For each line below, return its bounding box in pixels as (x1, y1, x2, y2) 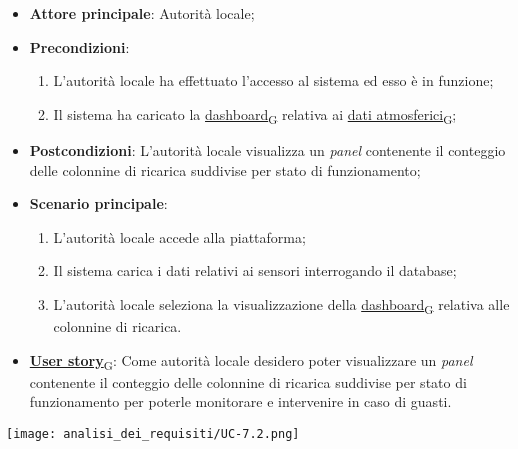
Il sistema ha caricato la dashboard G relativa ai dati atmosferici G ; (53, 103, 457, 127)
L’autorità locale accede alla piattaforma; (53, 226, 306, 247)
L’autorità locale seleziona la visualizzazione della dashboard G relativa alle (53, 293, 510, 317)
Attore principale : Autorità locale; (29, 3, 255, 23)
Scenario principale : (29, 193, 168, 214)
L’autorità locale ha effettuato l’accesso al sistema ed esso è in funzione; (53, 70, 494, 91)
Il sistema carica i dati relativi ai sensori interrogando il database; (53, 260, 457, 281)
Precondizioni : (29, 36, 130, 57)
